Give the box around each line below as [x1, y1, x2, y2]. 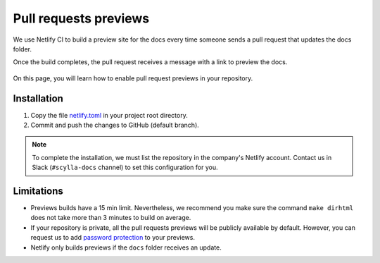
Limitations [13, 185, 63, 197]
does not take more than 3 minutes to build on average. [30, 214, 191, 222]
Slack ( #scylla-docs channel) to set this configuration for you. [32, 163, 218, 172]
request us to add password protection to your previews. [30, 233, 195, 242]
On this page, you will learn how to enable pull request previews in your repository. [13, 74, 253, 82]
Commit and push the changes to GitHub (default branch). [30, 121, 200, 130]
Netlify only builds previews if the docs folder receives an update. [30, 243, 222, 252]
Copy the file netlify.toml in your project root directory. [30, 111, 188, 119]
